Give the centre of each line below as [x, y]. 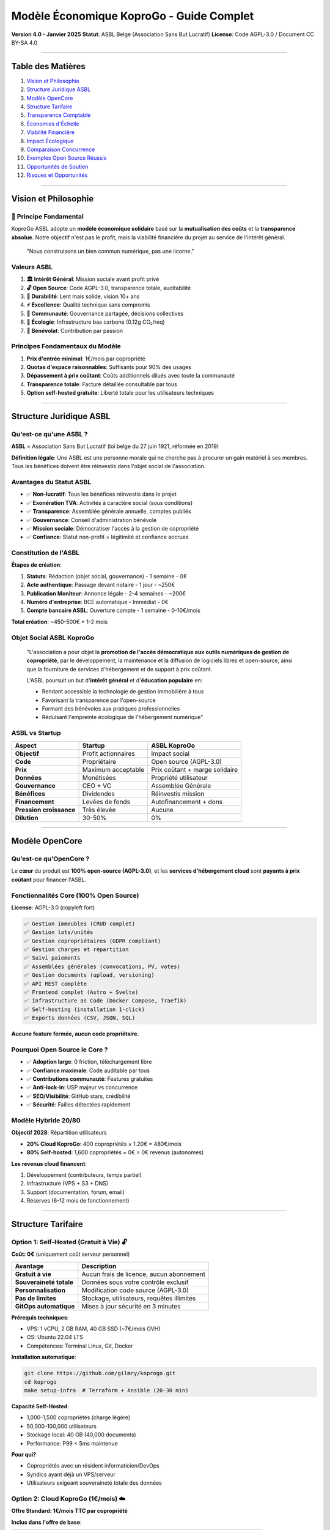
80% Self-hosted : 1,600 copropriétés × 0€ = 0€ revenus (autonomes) [115, 1152]
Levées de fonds [106, 802]
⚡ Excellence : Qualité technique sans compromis [88, 305]
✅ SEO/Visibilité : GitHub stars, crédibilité [79, 1096]
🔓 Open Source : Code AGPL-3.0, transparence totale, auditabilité [109, 288]
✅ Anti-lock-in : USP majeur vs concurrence [82, 1088]
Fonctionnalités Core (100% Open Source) [75, 895]
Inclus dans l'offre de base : [46, 1522]
